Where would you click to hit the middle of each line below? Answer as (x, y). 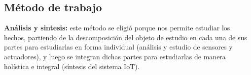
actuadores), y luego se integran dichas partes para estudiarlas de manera (115, 56)
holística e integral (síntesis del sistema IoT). (72, 66)
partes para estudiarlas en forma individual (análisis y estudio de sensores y (118, 47)
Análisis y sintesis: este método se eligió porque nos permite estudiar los (117, 28)
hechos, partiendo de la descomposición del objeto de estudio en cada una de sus (125, 37)
